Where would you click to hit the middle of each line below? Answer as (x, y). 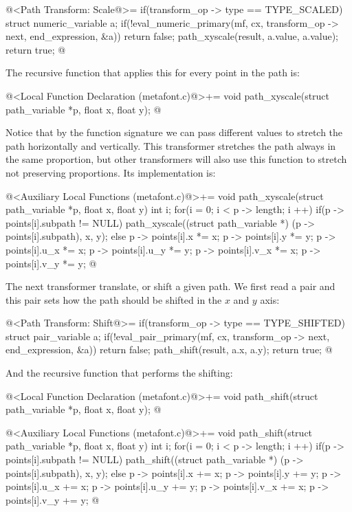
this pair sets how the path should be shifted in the (114, 299)
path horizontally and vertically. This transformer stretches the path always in (171, 145)
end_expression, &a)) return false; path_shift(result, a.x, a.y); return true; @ (169, 349)
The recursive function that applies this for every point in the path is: (153, 73)
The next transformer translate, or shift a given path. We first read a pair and (170, 286)
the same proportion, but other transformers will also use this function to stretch (176, 159)
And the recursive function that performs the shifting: (119, 373)
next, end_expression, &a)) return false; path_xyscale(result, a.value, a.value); (172, 36)
